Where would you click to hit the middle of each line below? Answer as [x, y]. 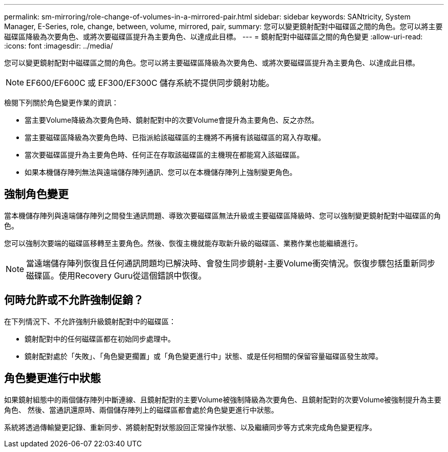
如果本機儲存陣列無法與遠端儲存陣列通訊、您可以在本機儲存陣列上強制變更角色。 [161, 172]
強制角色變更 [36, 194]
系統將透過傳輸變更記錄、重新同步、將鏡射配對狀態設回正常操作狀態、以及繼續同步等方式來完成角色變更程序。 [190, 427]
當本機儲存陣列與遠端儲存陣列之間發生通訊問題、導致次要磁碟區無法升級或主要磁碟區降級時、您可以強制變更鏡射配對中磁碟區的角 [222, 215]
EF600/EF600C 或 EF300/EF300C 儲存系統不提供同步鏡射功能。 [150, 83]
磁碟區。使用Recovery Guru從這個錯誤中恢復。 [116, 275]
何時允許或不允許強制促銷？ [74, 300]
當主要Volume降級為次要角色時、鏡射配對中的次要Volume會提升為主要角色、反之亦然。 [172, 120]
